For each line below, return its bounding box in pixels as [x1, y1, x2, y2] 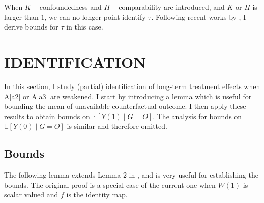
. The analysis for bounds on [153, 110, 242, 121]
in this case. [66, 21, 103, 32]
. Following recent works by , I [151, 11, 246, 22]
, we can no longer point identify [44, 11, 146, 22]
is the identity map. [66, 189, 128, 200]
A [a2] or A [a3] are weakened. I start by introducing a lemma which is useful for [4, 91, 252, 101]
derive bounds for [4, 21, 58, 32]
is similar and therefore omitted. [67, 121, 167, 131]
